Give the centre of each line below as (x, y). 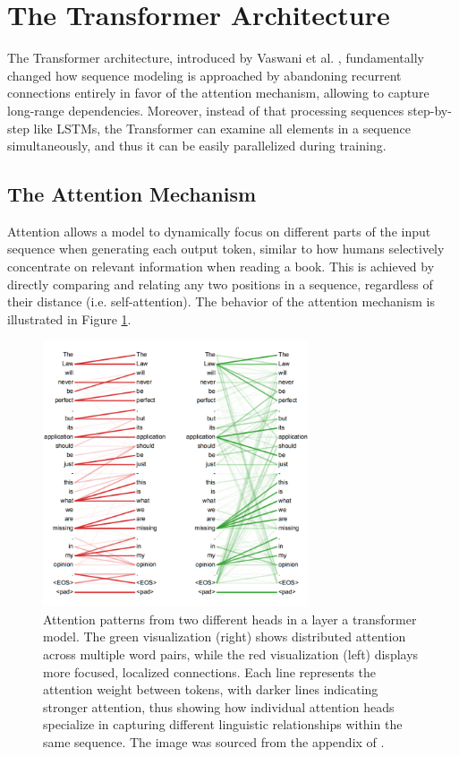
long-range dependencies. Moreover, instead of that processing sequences (206, 110)
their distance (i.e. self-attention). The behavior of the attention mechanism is (221, 301)
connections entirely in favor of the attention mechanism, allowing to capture (218, 93)
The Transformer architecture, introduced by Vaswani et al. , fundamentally (216, 58)
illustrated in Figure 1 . (69, 318)
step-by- (429, 110)
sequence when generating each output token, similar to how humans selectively (226, 249)
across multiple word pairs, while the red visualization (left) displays (231, 654)
